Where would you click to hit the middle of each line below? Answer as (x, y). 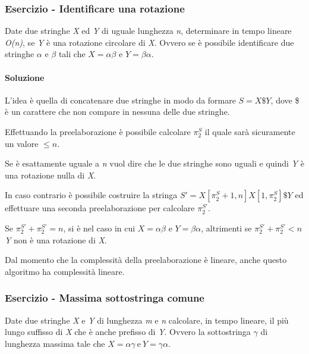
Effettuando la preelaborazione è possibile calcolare (98, 131)
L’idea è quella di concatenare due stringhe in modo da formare (120, 100)
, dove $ (285, 100)
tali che (72, 54)
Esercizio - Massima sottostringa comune (105, 298)
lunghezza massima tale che (55, 343)
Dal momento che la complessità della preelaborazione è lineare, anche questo (146, 260)
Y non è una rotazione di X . (56, 239)
